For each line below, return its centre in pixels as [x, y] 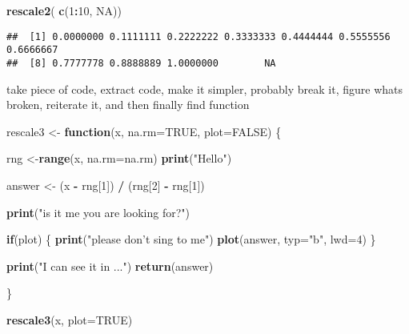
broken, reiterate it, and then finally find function [128, 105]
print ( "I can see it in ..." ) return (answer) [110, 266]
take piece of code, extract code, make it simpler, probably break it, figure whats [204, 89]
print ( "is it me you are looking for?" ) [98, 212]
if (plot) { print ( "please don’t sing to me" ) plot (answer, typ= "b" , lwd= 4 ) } [191, 239]
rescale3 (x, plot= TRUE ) [70, 319]
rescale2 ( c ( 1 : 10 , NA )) [64, 10]
